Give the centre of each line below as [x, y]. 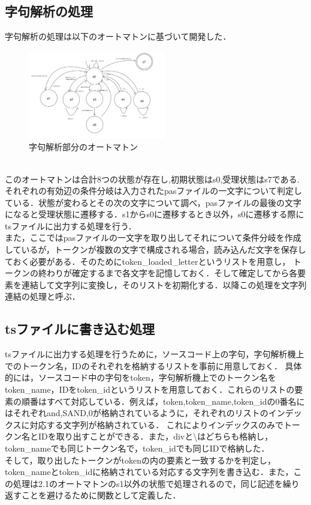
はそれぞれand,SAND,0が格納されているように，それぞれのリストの [137, 413]
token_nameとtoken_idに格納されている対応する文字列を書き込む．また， [149, 472]
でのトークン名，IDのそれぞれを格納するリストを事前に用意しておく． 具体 [153, 365]
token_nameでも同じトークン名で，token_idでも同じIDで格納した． [137, 448]
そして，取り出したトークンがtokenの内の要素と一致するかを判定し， [141, 460]
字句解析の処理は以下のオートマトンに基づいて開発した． [118, 36]
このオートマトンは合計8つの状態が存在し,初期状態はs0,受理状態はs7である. [152, 179]
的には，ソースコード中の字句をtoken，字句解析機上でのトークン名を [141, 377]
